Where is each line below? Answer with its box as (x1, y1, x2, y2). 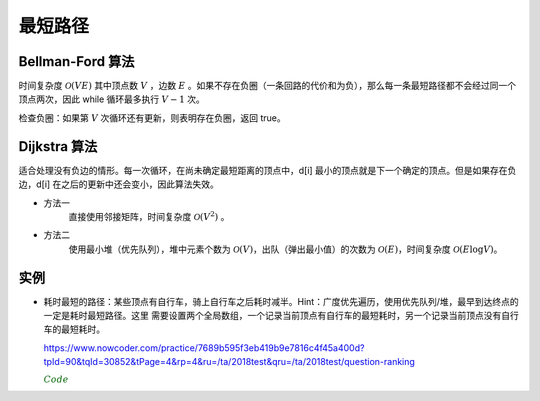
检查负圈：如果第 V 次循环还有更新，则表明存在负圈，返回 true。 (18, 111, 287, 124)
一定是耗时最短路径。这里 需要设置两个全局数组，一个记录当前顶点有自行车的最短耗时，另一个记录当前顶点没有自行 (43, 310, 519, 321)
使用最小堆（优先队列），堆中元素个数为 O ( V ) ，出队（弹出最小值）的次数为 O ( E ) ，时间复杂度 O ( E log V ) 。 (68, 243, 503, 255)
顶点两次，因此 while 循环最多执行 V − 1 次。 (18, 93, 205, 105)
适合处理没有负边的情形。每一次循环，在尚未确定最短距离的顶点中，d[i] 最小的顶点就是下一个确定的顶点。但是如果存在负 (18, 164, 517, 176)
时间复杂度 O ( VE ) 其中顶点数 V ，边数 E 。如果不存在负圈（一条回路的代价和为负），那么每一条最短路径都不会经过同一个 (18, 80, 517, 92)
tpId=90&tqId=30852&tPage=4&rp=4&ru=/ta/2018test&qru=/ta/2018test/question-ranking (43, 356, 415, 368)
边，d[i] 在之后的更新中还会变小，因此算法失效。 (18, 178, 220, 190)
